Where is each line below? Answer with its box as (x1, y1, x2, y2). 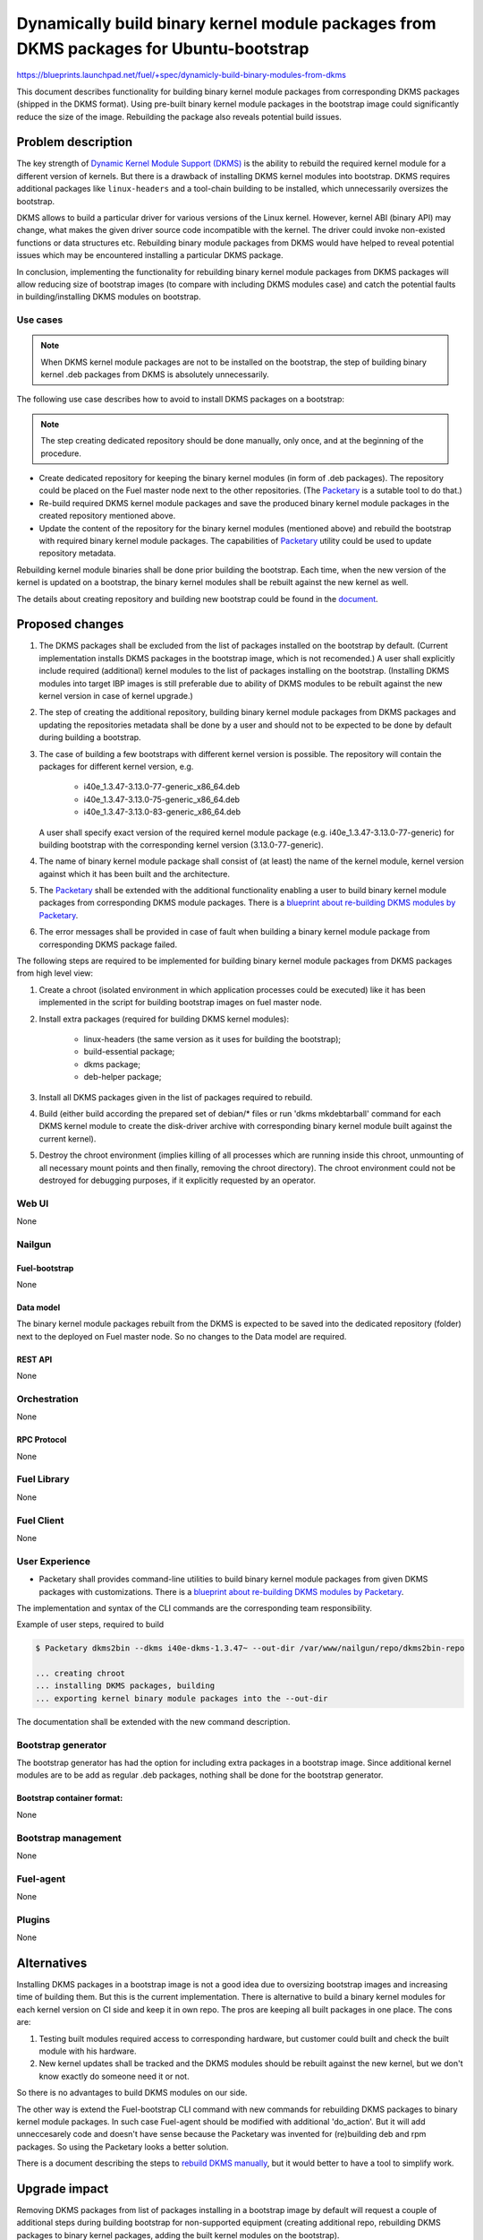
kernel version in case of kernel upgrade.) (38, 691, 194, 701)
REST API (16, 1354, 53, 1365)
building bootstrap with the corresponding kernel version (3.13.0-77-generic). (38, 839, 324, 850)
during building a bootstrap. (38, 732, 142, 743)
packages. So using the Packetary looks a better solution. (16, 2141, 229, 2152)
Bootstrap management (16, 1831, 123, 1844)
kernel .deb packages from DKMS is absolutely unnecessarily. (40, 369, 269, 380)
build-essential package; (83, 1047, 175, 1057)
